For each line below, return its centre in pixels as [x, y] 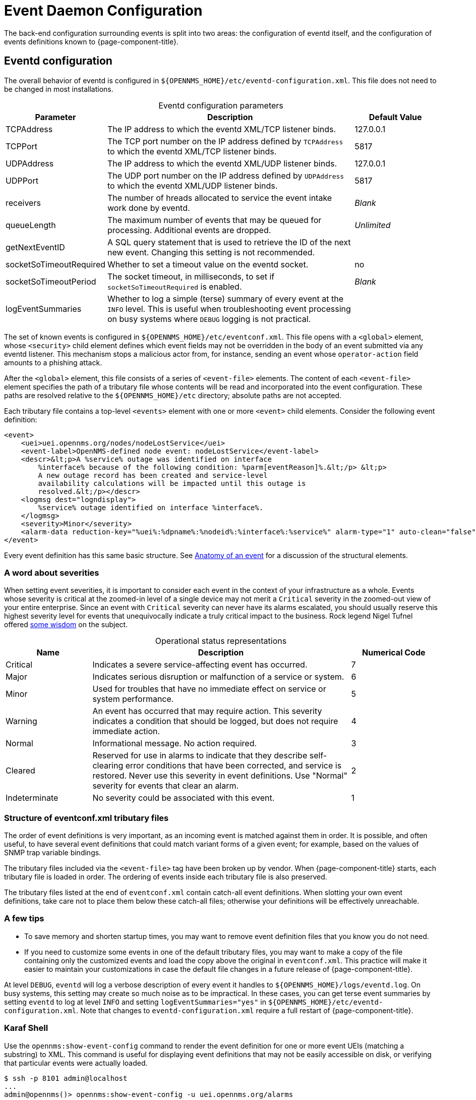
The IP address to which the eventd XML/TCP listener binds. [222, 129]
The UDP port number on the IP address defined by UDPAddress [226, 175]
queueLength [31, 225]
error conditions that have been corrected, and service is [233, 766]
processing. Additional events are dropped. [189, 230]
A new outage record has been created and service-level [153, 475]
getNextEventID [35, 247]
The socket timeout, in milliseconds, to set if [191, 276]
